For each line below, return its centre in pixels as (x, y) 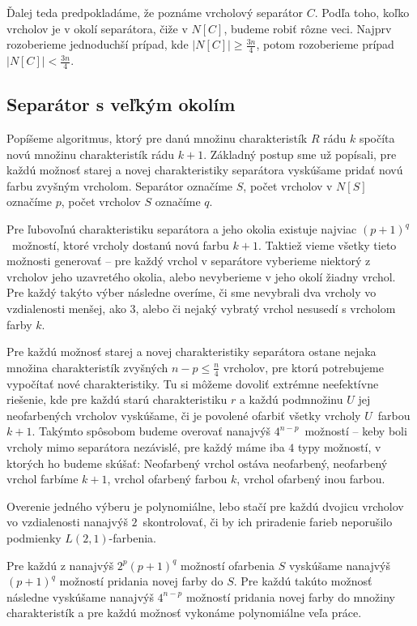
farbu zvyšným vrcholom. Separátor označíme (120, 185)
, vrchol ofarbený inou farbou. (311, 479)
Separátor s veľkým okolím (121, 104)
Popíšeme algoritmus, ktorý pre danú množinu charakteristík (157, 138)
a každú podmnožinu (291, 399)
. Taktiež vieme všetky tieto (327, 244)
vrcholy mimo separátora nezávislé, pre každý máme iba (146, 446)
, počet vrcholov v (288, 185)
